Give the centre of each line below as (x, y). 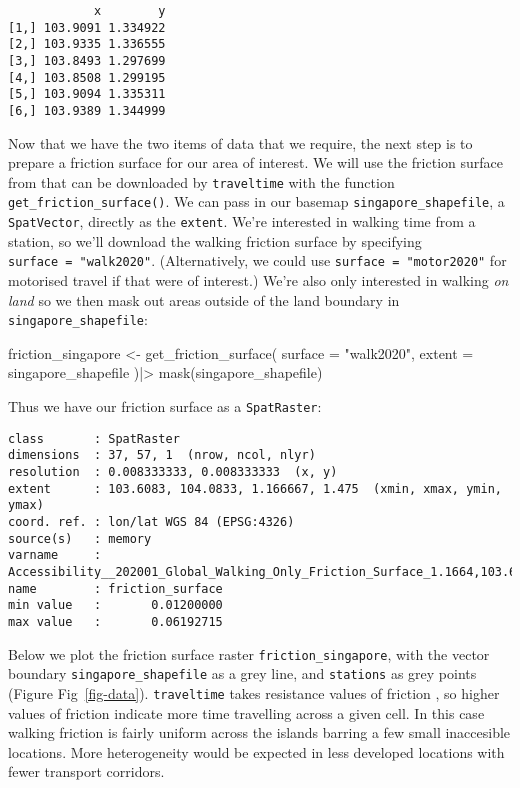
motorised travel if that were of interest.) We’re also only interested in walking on (258, 280)
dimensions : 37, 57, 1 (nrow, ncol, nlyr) (162, 455)
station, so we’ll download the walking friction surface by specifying (215, 240)
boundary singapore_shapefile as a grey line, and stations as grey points (242, 673)
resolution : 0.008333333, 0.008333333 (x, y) (173, 472)
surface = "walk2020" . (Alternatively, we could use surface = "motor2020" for (257, 260)
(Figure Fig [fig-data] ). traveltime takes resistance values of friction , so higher (254, 692)
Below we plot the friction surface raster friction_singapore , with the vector (249, 653)
